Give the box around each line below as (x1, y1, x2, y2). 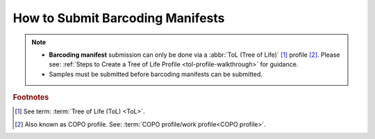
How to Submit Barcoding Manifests (12, 10, 225, 26)
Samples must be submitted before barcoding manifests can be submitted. (49, 70, 263, 78)
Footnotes (12, 93, 49, 102)
